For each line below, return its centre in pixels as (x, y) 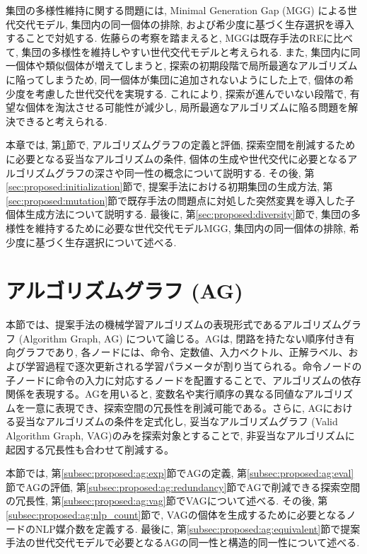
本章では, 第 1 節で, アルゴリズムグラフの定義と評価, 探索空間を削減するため (181, 145)
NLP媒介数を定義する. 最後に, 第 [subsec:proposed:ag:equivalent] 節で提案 (198, 528)
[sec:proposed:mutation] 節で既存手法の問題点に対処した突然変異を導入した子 (181, 200)
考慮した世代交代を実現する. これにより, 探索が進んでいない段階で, (191, 93)
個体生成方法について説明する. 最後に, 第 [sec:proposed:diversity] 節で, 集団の (178, 214)
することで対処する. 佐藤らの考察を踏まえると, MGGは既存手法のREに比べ (179, 38)
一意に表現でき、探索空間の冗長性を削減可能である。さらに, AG (174, 407)
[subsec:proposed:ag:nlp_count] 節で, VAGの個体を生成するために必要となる (176, 514)
